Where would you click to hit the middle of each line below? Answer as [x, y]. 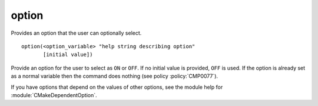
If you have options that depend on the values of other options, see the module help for [117, 87]
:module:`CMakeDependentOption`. [54, 95]
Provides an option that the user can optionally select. [76, 33]
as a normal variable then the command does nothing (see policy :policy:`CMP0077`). [114, 76]
